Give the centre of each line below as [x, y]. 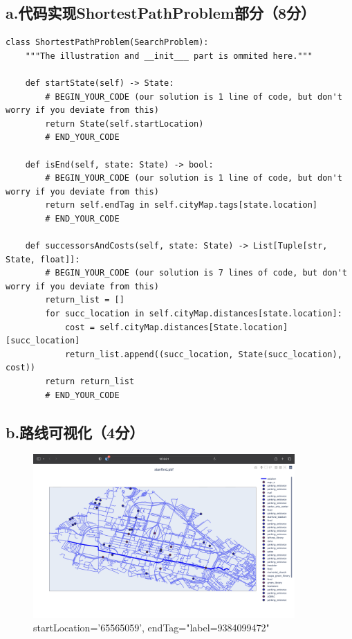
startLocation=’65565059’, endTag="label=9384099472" [151, 628]
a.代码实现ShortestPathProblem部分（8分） [160, 13]
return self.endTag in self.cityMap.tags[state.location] [182, 205]
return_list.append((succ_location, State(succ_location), [203, 354]
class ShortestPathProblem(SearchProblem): [107, 43]
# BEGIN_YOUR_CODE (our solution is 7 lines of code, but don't [196, 273]
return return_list [90, 382]
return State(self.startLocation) [124, 124]
